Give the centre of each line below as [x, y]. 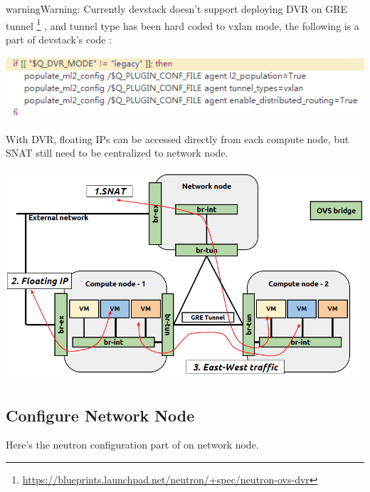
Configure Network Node [100, 415]
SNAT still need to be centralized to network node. [117, 153]
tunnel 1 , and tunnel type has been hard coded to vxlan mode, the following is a [183, 24]
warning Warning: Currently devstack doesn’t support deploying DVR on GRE [177, 9]
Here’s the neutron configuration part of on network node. [132, 445]
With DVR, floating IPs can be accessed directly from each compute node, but [178, 138]
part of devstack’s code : [59, 39]
